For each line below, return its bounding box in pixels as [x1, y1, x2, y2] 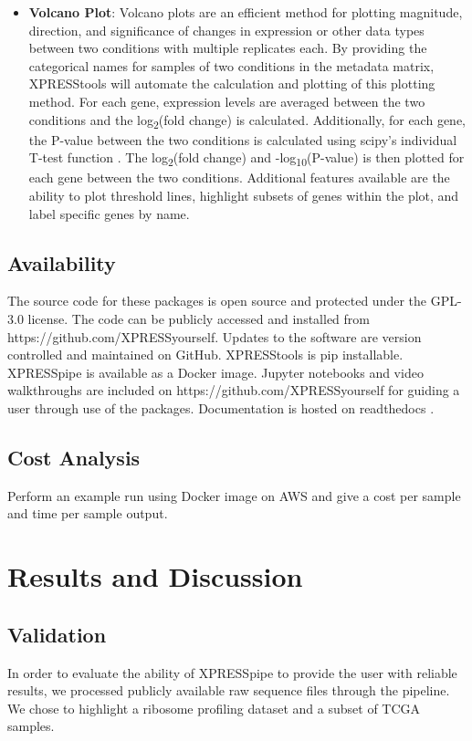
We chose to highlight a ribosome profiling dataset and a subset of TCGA [7, 698, 421, 717]
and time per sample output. [7, 504, 168, 523]
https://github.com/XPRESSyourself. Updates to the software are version [7, 327, 422, 346]
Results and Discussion [7, 558, 303, 595]
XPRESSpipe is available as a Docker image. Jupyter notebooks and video [7, 362, 424, 381]
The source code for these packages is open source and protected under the [7, 291, 427, 310]
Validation [7, 620, 107, 648]
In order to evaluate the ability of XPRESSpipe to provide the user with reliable [7, 663, 457, 682]
